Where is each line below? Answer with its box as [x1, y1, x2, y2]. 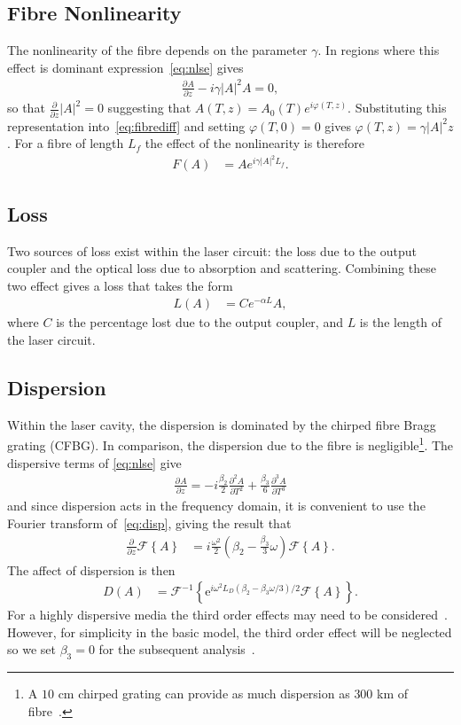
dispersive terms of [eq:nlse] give [7, 453, 182, 472]
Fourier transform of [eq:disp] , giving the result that [7, 514, 292, 533]
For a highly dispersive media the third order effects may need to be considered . [7, 605, 448, 624]
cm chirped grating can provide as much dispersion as [58, 684, 350, 703]
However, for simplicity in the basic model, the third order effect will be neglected [7, 622, 452, 641]
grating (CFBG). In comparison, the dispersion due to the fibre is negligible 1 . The [7, 433, 454, 455]
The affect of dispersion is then [7, 560, 176, 579]
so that [7, 98, 45, 117]
